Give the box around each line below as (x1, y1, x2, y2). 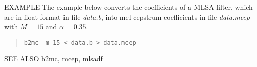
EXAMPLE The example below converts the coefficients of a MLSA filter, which (4, 2, 253, 12)
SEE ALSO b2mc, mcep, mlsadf (4, 53, 103, 64)
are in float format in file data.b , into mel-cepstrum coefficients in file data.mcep (4, 11, 250, 22)
